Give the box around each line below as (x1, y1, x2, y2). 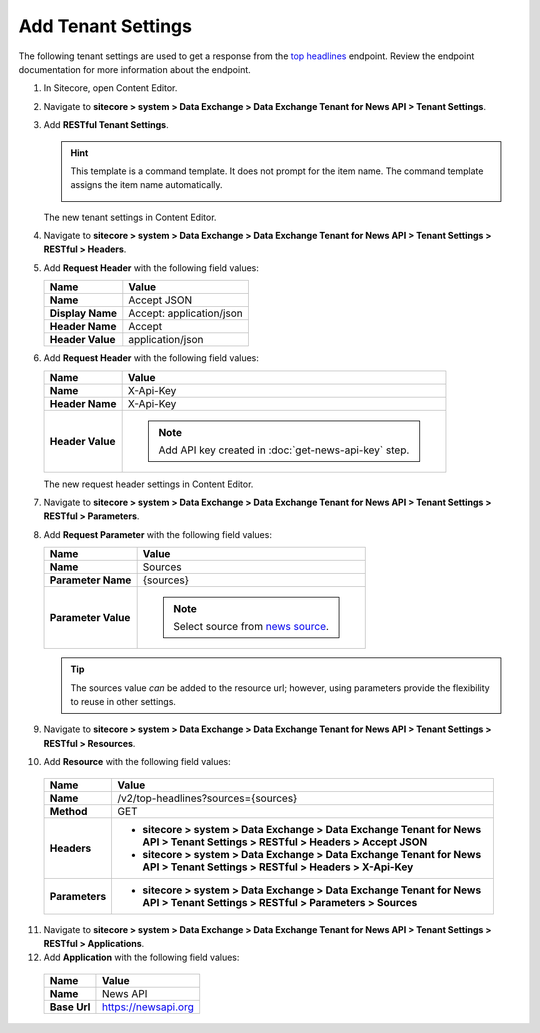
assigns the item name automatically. (70, 179, 224, 191)
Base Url (49, 1000, 91, 1014)
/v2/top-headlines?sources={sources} (117, 791, 298, 805)
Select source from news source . (173, 620, 330, 634)
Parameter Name (49, 573, 132, 587)
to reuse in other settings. (70, 695, 177, 707)
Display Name (49, 306, 118, 320)
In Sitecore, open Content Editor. (43, 82, 178, 94)
